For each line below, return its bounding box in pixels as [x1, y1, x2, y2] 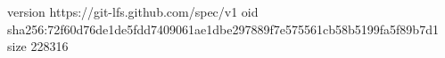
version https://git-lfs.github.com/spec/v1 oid [7, 3, 259, 20]
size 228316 [7, 37, 69, 55]
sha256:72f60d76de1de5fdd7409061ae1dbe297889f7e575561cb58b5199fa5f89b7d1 [7, 19, 439, 38]
